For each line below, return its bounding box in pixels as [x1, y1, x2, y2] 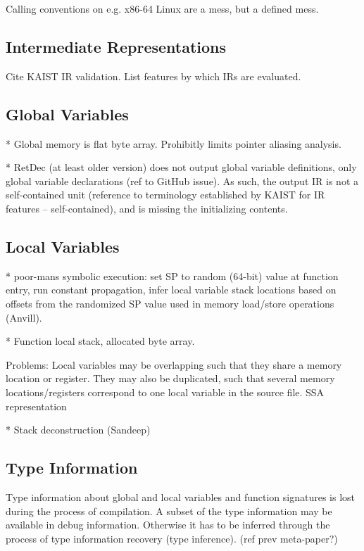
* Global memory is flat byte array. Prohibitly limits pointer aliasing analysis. [6, 136, 341, 151]
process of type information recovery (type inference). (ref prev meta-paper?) [6, 531, 338, 545]
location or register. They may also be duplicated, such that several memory [6, 371, 335, 386]
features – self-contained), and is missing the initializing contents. [6, 201, 288, 215]
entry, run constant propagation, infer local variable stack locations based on [6, 282, 337, 297]
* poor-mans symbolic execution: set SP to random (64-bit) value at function [6, 268, 339, 283]
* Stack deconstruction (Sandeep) [6, 422, 151, 437]
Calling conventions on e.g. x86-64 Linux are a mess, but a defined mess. [6, 1, 319, 15]
